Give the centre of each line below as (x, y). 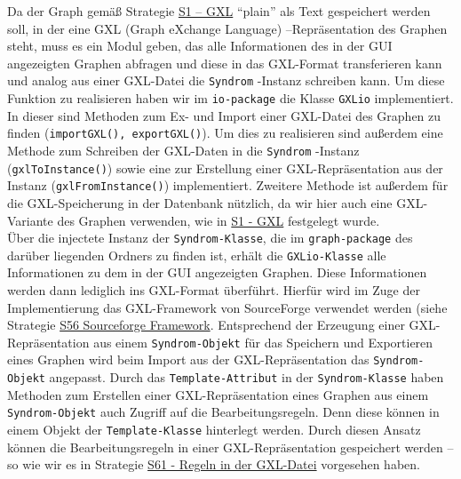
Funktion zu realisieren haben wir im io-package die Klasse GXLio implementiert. (230, 98)
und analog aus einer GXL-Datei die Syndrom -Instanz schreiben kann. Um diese (226, 80)
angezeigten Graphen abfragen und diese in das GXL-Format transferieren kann (225, 63)
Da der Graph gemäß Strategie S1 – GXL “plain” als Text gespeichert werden (219, 11)
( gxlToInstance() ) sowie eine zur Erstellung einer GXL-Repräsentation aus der (225, 168)
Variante (30, 220)
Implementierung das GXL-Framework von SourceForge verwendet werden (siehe (227, 307)
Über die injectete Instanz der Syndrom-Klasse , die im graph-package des (210, 238)
